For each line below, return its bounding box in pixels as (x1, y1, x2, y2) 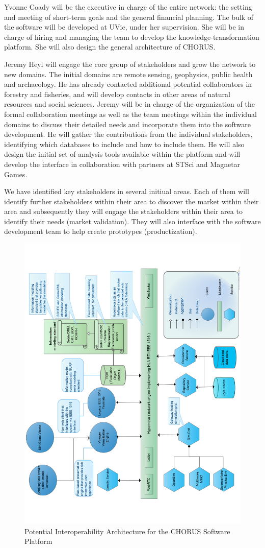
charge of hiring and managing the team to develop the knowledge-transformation (4, 31, 259, 42)
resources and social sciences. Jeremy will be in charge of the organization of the (4, 99, 255, 109)
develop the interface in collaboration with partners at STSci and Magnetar (4, 158, 241, 169)
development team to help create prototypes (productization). (4, 226, 197, 236)
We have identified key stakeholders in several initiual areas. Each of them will (4, 186, 249, 197)
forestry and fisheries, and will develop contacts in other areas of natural (4, 88, 230, 99)
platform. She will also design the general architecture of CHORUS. (4, 41, 216, 52)
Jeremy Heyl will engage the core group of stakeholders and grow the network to (4, 58, 256, 69)
